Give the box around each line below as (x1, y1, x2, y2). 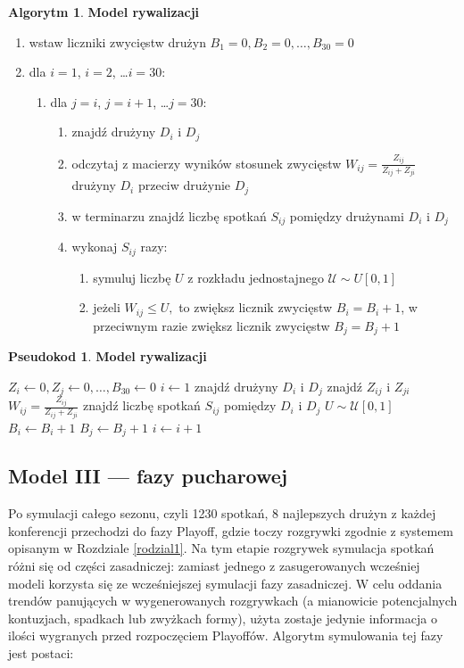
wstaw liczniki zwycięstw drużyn (29, 32, 206, 51)
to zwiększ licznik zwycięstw (178, 298, 333, 317)
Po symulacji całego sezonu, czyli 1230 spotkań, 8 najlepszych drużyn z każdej (8, 504, 436, 523)
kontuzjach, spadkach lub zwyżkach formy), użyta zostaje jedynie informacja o (8, 608, 437, 627)
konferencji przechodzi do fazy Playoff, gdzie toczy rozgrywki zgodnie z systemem (8, 521, 454, 540)
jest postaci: (8, 643, 74, 662)
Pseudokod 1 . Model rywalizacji (8, 347, 207, 366)
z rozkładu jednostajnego (187, 268, 324, 286)
